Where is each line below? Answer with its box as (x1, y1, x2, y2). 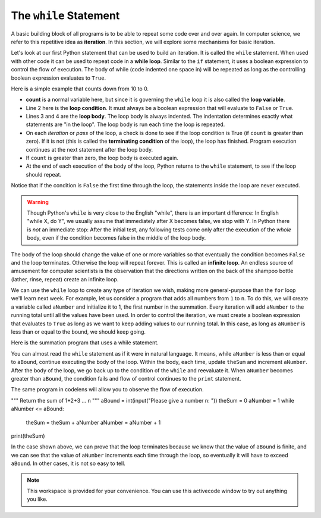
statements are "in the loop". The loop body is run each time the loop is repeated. (26, 121, 225, 128)
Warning (27, 198, 49, 205)
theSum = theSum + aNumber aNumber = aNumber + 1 (26, 419, 161, 426)
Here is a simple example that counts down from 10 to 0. (11, 85, 149, 92)
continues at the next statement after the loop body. (26, 146, 153, 153)
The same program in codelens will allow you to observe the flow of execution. (11, 386, 204, 393)
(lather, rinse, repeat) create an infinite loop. (11, 275, 119, 282)
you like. (27, 495, 48, 503)
